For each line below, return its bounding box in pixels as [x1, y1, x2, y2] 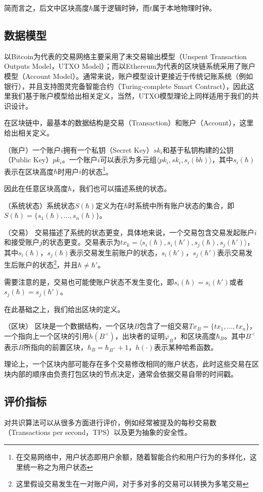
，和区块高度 [173, 330, 216, 341]
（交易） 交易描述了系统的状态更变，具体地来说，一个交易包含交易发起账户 [4, 227, 254, 237]
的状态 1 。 [81, 164, 113, 176]
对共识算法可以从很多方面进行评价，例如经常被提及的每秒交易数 [4, 417, 216, 427]
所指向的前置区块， [23, 341, 87, 352]
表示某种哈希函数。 [154, 341, 218, 352]
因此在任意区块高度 [4, 183, 68, 193]
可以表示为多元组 [100, 154, 157, 165]
